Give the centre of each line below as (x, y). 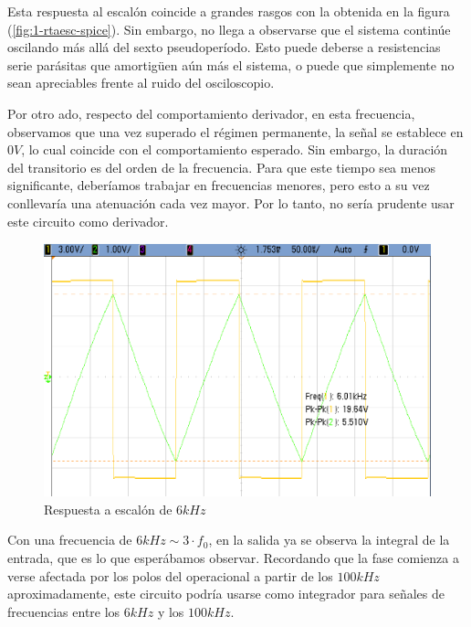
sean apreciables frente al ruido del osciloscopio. (141, 83)
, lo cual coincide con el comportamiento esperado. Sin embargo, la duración (235, 149)
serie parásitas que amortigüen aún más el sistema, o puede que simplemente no (231, 64)
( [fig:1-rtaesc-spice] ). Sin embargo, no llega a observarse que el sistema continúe (229, 29)
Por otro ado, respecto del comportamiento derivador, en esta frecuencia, (211, 113)
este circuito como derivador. (88, 221)
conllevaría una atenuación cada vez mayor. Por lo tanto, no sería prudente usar (231, 202)
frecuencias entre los (64, 611)
